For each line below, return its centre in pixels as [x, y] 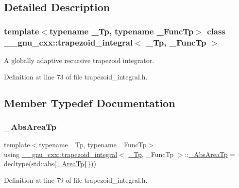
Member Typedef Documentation [90, 102]
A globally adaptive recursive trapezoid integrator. [79, 60]
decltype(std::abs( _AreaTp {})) [50, 164]
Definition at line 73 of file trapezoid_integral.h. [76, 76]
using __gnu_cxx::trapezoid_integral [61, 154]
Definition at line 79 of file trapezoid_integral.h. [76, 180]
